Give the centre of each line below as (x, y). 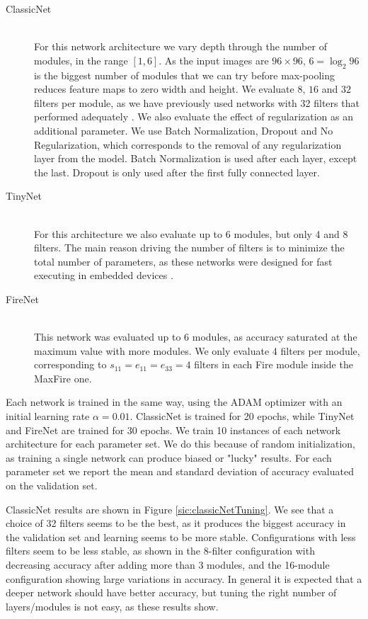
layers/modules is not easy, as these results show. (112, 606)
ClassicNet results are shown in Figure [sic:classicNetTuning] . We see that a (170, 509)
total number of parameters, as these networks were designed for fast (183, 261)
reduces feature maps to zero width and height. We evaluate (164, 89)
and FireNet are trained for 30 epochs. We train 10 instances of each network (173, 430)
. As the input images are (214, 60)
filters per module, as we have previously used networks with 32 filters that (197, 102)
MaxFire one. (63, 378)
